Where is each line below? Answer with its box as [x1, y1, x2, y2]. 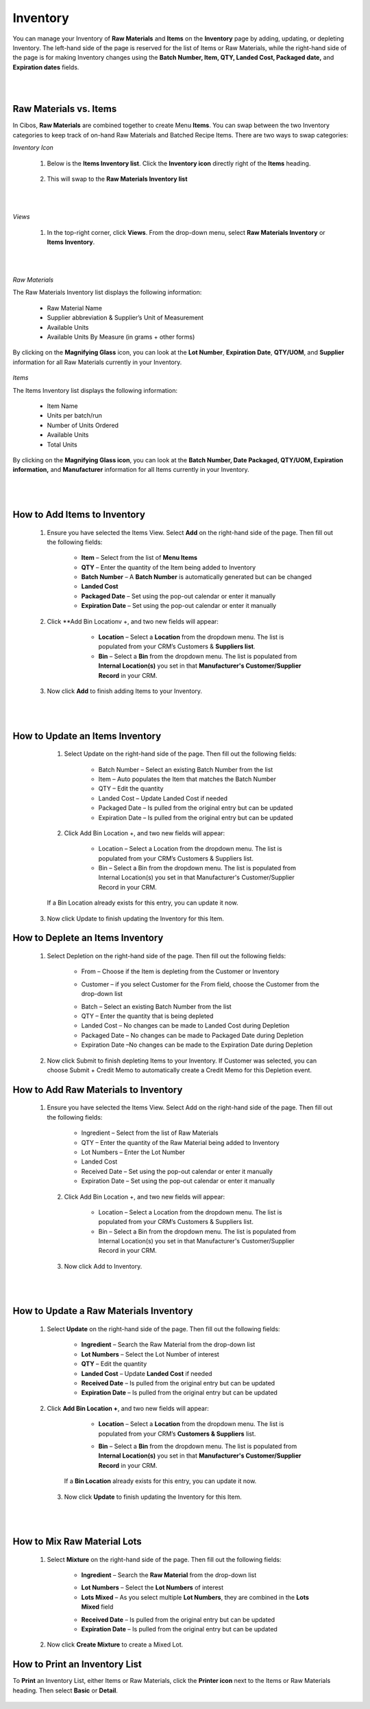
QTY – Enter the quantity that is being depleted [81, 1012, 214, 1020]
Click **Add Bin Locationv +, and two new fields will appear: [47, 617, 219, 625]
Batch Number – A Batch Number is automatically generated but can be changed [81, 573, 312, 581]
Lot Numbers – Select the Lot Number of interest [81, 1350, 219, 1358]
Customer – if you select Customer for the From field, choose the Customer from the [81, 980, 320, 988]
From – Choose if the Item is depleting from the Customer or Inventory [81, 967, 280, 975]
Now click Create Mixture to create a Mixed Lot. [47, 1640, 184, 1649]
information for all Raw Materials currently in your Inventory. [12, 358, 182, 366]
